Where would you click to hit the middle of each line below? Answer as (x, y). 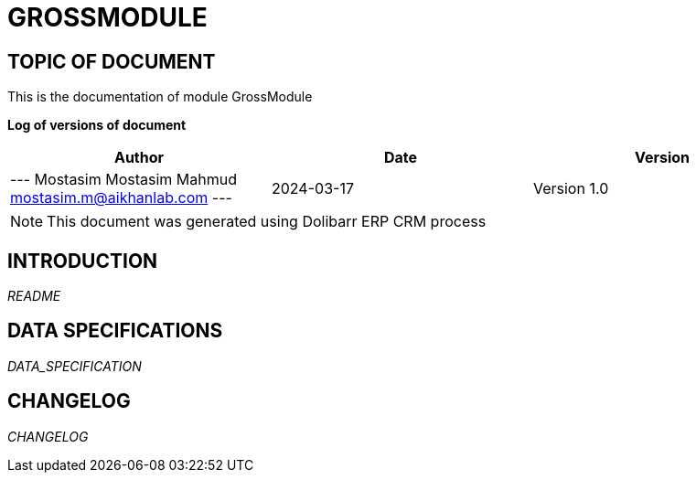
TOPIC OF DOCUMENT (112, 61)
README (34, 296)
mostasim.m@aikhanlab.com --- (121, 198)
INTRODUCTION (83, 261)
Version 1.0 (571, 189)
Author (139, 158)
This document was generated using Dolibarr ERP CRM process (267, 222)
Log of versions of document (97, 125)
